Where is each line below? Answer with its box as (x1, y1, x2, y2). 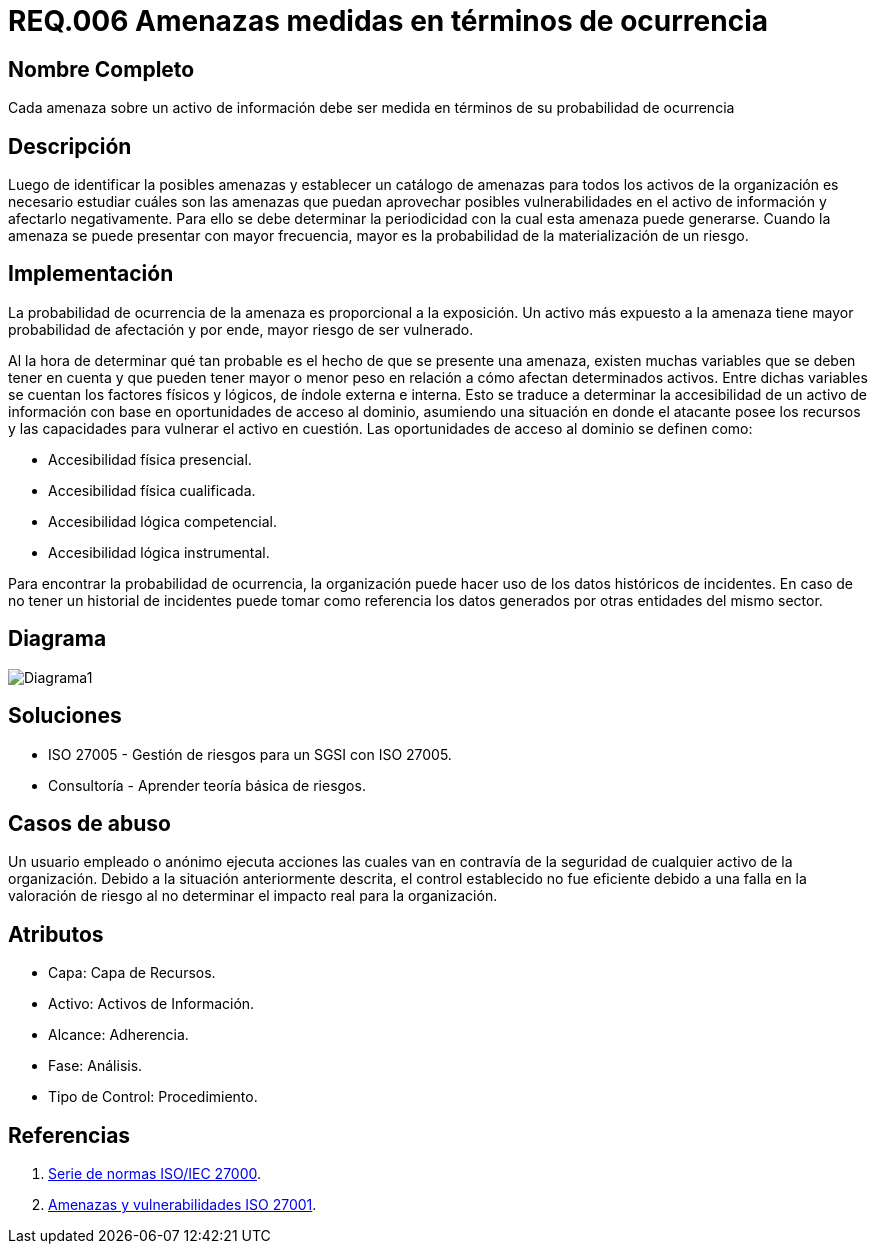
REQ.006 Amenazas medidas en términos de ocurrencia (8, 4, 769, 38)
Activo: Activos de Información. (48, 995, 255, 1013)
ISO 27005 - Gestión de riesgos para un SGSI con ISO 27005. (48, 745, 452, 763)
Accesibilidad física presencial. (48, 450, 252, 468)
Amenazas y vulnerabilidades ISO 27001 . (48, 1196, 317, 1214)
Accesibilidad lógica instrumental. (48, 543, 270, 561)
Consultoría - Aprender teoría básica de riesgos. (48, 776, 366, 794)
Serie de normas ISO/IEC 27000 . (48, 1165, 262, 1183)
